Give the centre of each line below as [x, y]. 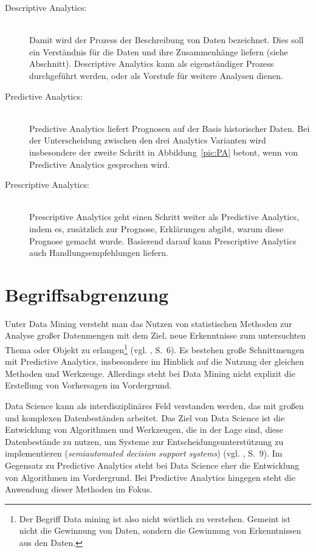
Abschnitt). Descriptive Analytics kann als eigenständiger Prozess [152, 64]
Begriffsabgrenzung [87, 294]
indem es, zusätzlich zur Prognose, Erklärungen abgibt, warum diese [156, 228]
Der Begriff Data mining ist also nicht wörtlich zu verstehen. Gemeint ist [155, 518]
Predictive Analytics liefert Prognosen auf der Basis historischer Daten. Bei [170, 128]
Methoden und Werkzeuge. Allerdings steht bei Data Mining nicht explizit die [150, 373]
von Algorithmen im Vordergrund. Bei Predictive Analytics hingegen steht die [150, 477]
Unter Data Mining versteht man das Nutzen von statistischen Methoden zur [149, 323]
